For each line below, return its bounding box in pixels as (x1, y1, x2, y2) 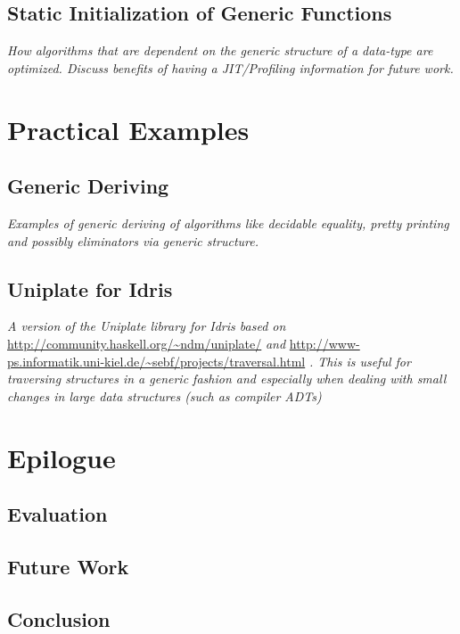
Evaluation (7, 500, 108, 528)
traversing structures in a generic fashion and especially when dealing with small (7, 369, 447, 388)
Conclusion (7, 605, 111, 632)
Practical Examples (7, 111, 250, 147)
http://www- (289, 333, 360, 352)
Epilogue (7, 439, 116, 475)
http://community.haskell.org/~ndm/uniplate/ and (7, 333, 286, 352)
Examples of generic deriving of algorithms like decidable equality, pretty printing (7, 213, 449, 232)
